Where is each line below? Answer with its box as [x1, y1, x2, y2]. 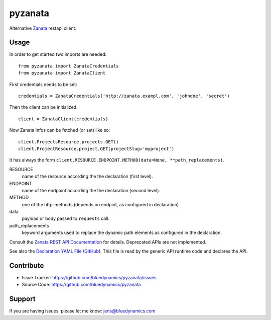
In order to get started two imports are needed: [9, 51, 107, 57]
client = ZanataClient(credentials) [18, 116, 108, 122]
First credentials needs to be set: [9, 81, 77, 88]
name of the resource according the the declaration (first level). [22, 174, 153, 180]
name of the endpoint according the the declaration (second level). [22, 187, 161, 193]
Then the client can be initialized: [9, 104, 78, 110]
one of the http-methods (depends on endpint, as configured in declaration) [22, 201, 179, 207]
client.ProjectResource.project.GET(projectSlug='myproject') [18, 146, 175, 151]
